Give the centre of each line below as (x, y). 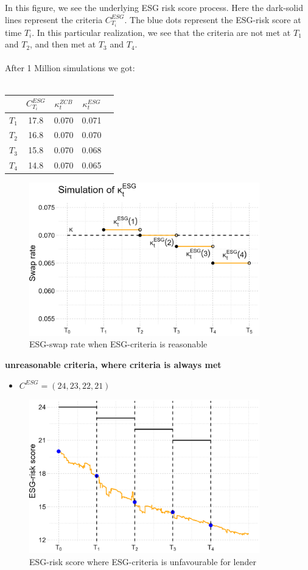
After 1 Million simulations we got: (70, 68)
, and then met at (63, 44)
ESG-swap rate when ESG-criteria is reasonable (118, 344)
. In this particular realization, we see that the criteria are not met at (161, 32)
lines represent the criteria (54, 19)
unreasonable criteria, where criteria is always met (113, 365)
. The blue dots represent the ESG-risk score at (213, 19)
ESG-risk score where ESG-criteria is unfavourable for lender (143, 561)
